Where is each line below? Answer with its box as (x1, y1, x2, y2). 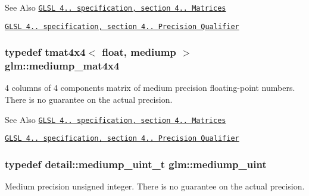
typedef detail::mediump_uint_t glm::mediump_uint (5, 156, 267, 171)
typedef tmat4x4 (5, 45, 86, 59)
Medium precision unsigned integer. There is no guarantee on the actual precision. (5, 180, 305, 192)
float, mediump (102, 45, 176, 59)
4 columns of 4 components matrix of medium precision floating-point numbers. (5, 81, 295, 94)
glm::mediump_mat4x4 (5, 58, 120, 73)
